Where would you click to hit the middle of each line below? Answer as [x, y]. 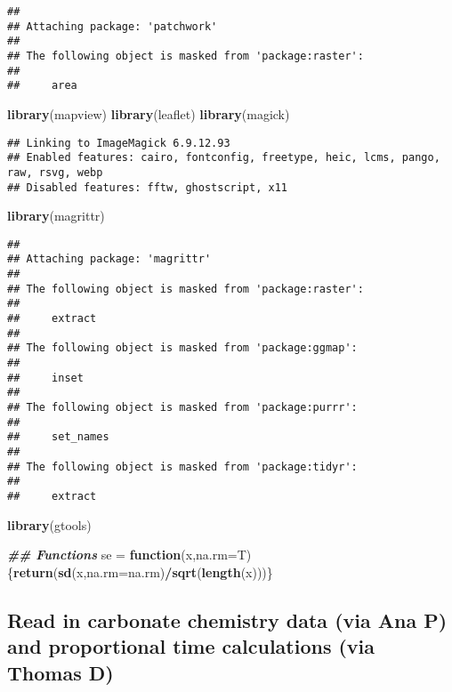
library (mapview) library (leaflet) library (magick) [149, 113]
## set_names [58, 437]
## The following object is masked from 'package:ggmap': [182, 348]
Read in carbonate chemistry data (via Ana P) [227, 620]
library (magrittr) [56, 216]
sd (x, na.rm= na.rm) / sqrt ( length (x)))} [165, 571]
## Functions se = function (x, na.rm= [122, 555]
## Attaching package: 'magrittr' [109, 259]
